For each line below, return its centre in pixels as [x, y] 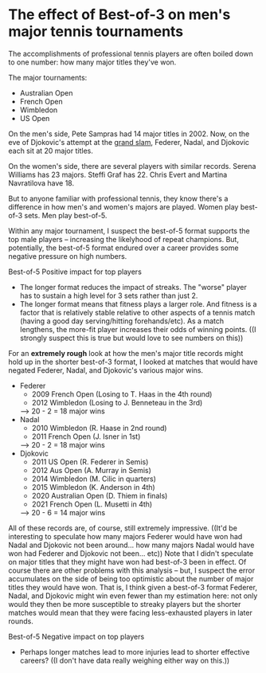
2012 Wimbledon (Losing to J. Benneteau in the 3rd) [117, 402]
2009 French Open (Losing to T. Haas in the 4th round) [122, 394]
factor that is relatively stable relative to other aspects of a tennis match [137, 312]
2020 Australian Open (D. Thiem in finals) [100, 495]
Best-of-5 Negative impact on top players [76, 636]
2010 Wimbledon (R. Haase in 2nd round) [99, 428]
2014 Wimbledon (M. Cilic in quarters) [94, 479]
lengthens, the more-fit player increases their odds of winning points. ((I [138, 329]
